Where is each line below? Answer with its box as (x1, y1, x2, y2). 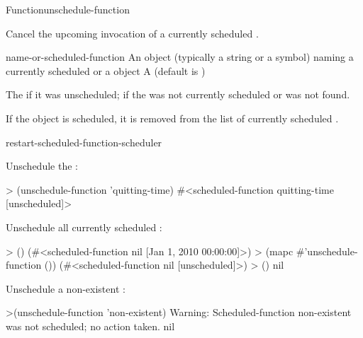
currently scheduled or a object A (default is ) (6, 63, 206, 78)
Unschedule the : (6, 158, 78, 173)
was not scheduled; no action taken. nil (6, 318, 175, 333)
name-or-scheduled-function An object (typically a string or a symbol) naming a (6, 49, 354, 64)
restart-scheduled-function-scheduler (6, 134, 162, 149)
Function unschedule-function (6, 2, 130, 16)
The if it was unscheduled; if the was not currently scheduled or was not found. (6, 87, 350, 102)
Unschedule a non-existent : (6, 281, 125, 296)
